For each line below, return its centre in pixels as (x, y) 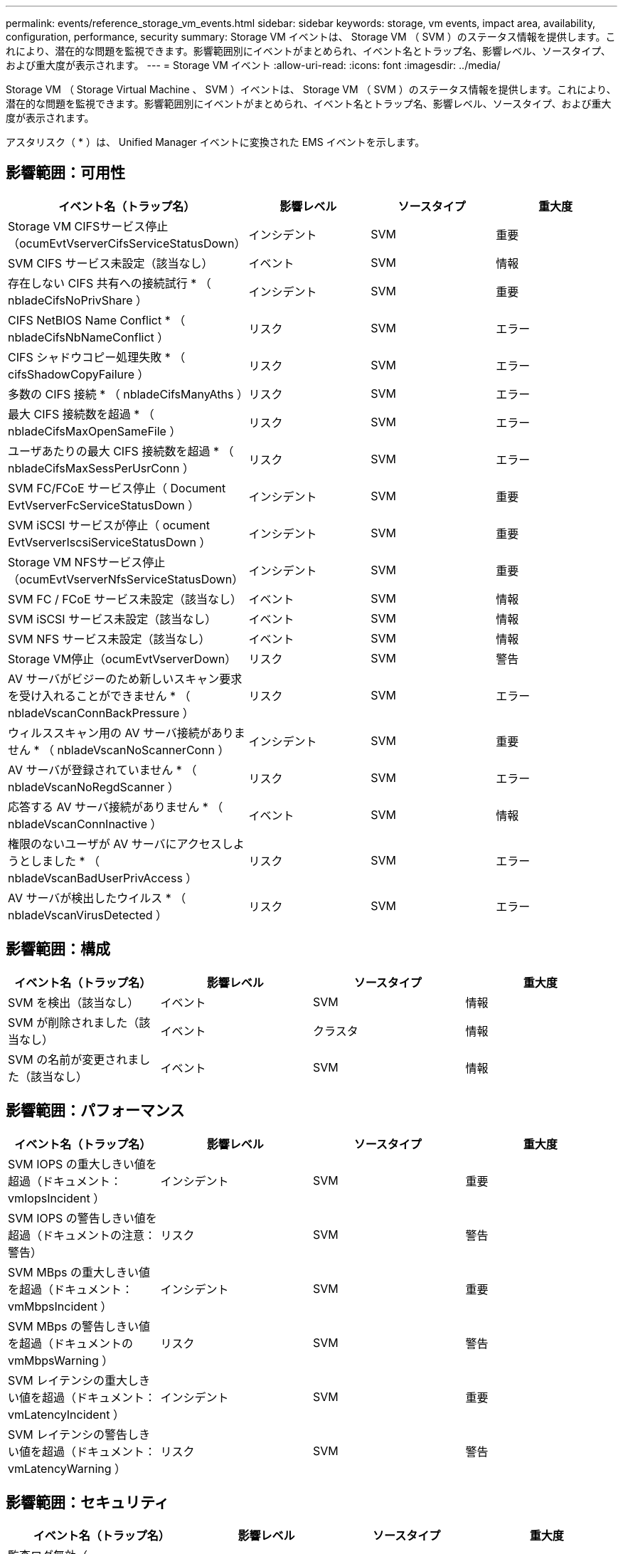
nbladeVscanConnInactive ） (85, 824)
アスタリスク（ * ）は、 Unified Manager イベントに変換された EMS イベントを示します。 (215, 142)
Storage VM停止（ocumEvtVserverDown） (122, 659)
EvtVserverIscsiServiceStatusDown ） (110, 542)
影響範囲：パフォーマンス (95, 1111)
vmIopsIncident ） (57, 1198)
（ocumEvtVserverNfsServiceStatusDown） (126, 579)
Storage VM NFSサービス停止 (87, 562)
